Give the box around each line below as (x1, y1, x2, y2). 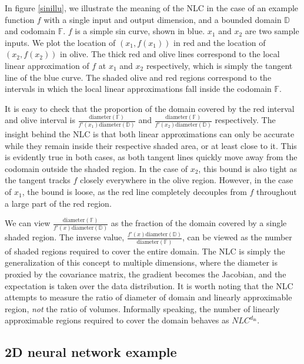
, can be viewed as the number (182, 231, 292, 243)
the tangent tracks (5, 174, 71, 186)
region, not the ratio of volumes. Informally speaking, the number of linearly (5, 302, 280, 315)
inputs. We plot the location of (5, 36, 116, 48)
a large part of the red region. (5, 197, 112, 209)
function (5, 13, 35, 25)
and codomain (5, 25, 55, 37)
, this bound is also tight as (198, 162, 297, 174)
